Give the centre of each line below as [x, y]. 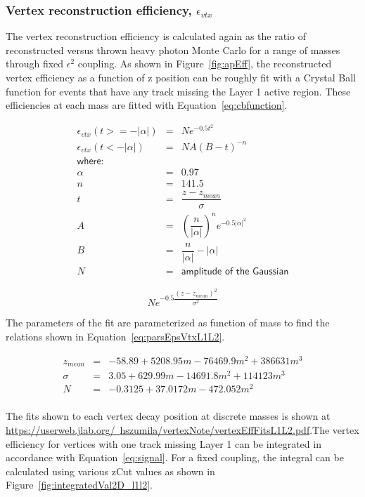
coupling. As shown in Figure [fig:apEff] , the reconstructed [205, 64]
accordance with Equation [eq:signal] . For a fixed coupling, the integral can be [175, 457]
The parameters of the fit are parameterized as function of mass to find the [168, 323]
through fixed [35, 64]
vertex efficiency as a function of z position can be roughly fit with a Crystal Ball [181, 77]
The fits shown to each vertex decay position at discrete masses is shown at [168, 416]
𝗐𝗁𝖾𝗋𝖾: [90, 161]
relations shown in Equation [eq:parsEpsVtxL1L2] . [115, 337]
